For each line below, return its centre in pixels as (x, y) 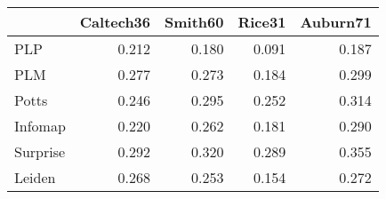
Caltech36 (115, 22)
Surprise (40, 151)
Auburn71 (336, 22)
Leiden (35, 177)
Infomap (40, 126)
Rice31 (262, 22)
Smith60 (194, 22)
